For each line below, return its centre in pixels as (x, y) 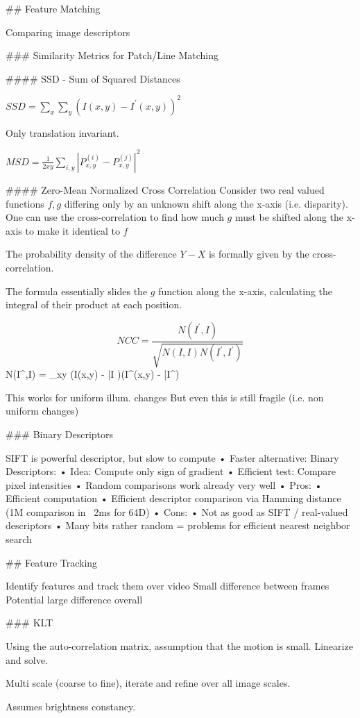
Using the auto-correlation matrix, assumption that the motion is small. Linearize (179, 646)
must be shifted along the (289, 217)
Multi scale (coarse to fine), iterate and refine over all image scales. (148, 683)
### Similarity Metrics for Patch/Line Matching (112, 55)
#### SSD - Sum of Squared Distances (93, 78)
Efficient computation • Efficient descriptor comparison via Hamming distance (173, 498)
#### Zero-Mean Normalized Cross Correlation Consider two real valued (165, 189)
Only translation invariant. (62, 132)
